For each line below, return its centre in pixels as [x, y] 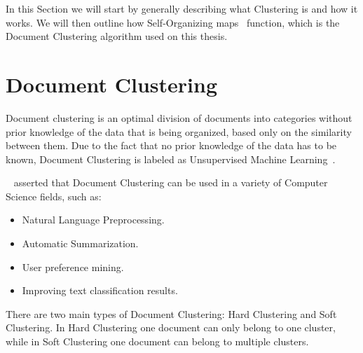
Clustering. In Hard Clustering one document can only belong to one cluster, [171, 327]
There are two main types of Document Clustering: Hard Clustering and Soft [171, 313]
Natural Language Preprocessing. [93, 220]
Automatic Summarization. [80, 243]
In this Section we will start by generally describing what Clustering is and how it [182, 8]
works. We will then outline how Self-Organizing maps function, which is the [173, 22]
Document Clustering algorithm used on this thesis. [117, 36]
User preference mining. [73, 267]
